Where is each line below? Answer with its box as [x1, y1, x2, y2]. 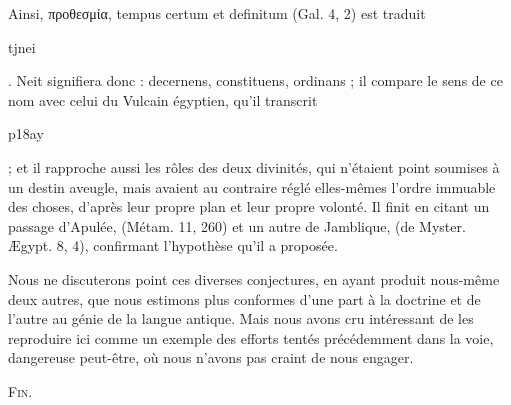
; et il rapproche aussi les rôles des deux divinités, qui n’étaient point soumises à [8, 156, 500, 177]
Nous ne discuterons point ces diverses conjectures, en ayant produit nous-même [8, 268, 500, 289]
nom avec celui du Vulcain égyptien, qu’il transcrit [8, 89, 318, 110]
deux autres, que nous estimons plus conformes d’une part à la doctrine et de [8, 288, 481, 309]
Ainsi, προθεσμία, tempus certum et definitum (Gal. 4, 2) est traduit [8, 3, 426, 23]
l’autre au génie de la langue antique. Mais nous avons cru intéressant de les [8, 308, 474, 329]
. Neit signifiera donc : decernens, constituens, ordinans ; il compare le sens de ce [8, 70, 503, 91]
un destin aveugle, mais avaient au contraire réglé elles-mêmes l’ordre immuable [8, 176, 496, 197]
